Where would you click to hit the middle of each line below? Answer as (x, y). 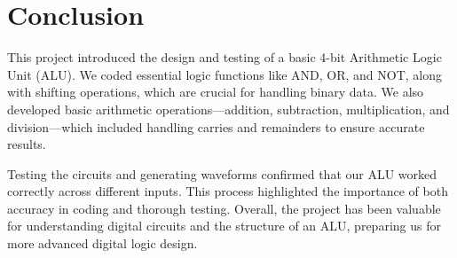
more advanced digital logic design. (102, 243)
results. (27, 144)
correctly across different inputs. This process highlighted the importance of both (228, 191)
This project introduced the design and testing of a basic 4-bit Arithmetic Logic (225, 57)
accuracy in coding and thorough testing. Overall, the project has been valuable (224, 208)
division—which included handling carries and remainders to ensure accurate (216, 126)
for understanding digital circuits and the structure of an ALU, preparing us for (224, 226)
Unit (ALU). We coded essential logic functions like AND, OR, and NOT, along (225, 74)
